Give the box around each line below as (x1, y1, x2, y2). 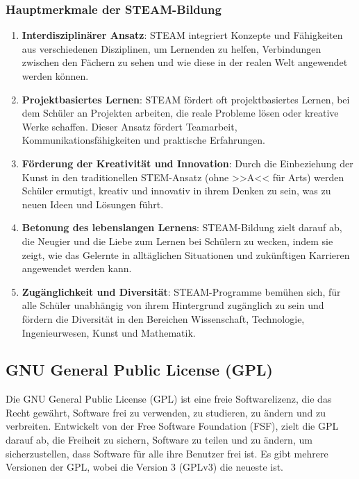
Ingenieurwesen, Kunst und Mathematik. (22, 325, 196, 339)
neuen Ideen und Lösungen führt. (22, 196, 164, 211)
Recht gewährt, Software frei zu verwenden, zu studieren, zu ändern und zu (6, 405, 326, 419)
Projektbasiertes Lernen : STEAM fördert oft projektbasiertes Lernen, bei (22, 92, 350, 106)
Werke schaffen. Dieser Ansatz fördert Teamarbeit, (22, 119, 237, 133)
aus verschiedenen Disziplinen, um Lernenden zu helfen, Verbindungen (22, 41, 322, 56)
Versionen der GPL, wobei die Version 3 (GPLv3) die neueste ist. (6, 460, 284, 474)
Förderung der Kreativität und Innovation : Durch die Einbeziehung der (22, 156, 353, 170)
